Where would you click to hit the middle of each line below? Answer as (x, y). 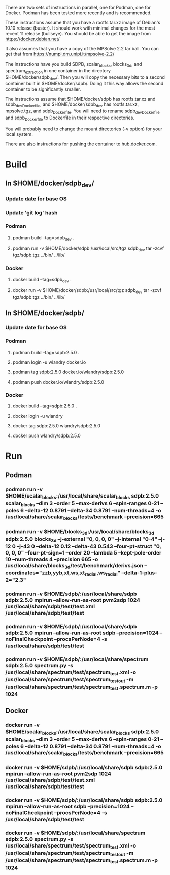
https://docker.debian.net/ (32, 39)
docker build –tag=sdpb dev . (42, 280)
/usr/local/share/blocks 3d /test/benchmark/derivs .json (74, 566)
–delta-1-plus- (140, 573)
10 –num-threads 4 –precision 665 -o (52, 559)
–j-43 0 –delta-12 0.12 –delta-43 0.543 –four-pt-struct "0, (89, 546)
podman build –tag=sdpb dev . (43, 238)
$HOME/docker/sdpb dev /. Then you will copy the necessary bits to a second (85, 78)
